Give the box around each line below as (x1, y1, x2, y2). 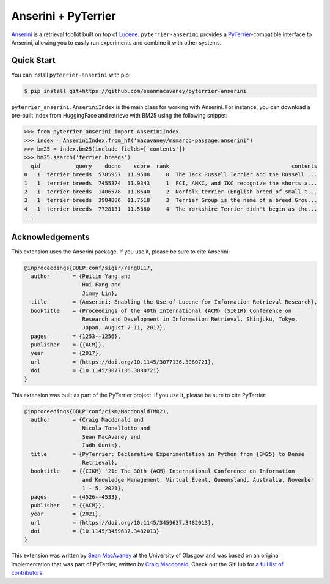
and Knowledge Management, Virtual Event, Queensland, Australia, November (82, 476, 315, 483)
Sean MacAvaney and (82, 433, 141, 440)
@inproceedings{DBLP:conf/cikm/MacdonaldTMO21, (24, 408, 169, 414)
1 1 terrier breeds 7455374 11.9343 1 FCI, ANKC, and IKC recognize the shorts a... (24, 179, 318, 187)
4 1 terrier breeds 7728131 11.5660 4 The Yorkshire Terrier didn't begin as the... (24, 205, 318, 212)
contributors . (11, 569, 44, 577)
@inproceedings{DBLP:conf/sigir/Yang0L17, (24, 264, 153, 271)
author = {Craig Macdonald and (31, 416, 144, 424)
